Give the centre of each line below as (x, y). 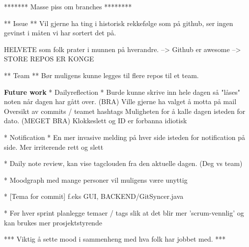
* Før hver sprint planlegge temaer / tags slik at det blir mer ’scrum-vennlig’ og (124, 212)
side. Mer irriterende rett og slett (54, 147)
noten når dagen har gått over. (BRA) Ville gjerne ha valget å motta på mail (120, 101)
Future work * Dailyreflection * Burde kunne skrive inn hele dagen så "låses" (122, 92)
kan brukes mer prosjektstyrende (53, 222)
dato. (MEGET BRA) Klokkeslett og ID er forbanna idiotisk (96, 121)
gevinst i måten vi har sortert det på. (60, 33)
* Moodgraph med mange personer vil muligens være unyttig (96, 179)
